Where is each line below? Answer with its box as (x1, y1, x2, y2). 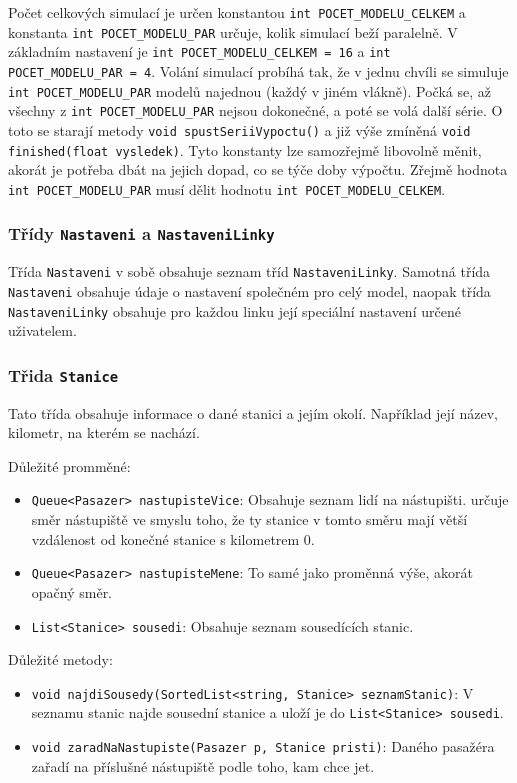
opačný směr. (31, 581, 113, 602)
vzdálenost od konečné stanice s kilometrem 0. (31, 528, 315, 549)
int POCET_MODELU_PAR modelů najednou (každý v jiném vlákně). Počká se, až (8, 80, 491, 101)
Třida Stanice (8, 362, 119, 387)
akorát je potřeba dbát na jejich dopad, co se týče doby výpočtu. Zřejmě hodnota (8, 159, 508, 180)
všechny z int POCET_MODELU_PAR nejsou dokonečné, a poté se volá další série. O (8, 100, 503, 121)
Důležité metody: (8, 649, 113, 670)
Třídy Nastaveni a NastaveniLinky (8, 221, 275, 246)
